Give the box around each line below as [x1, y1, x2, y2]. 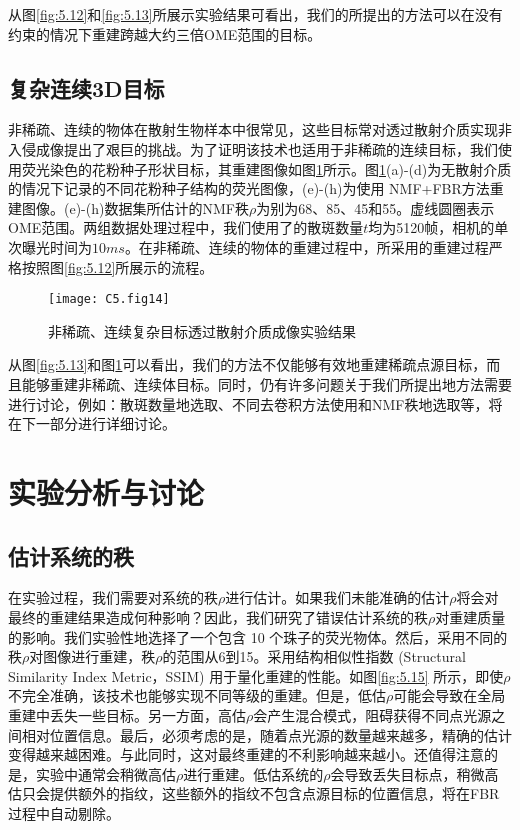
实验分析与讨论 [8, 471, 205, 512]
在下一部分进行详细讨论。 [8, 413, 176, 434]
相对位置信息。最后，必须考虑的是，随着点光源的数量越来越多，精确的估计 [21, 724, 512, 745]
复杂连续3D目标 [8, 72, 165, 103]
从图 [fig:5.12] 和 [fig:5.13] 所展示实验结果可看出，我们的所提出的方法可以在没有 [8, 4, 503, 24]
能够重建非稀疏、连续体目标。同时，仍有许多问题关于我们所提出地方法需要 [21, 373, 512, 394]
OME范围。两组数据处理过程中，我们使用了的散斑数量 [8, 217, 364, 238]
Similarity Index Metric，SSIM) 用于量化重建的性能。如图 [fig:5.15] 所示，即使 [8, 665, 504, 686]
